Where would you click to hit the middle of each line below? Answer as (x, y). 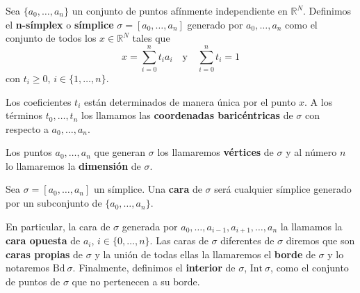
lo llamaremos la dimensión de (73, 165)
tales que (151, 38)
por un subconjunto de (54, 203)
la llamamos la (311, 226)
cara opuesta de (43, 240)
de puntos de (33, 281)
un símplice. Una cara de (148, 189)
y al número (311, 152)
